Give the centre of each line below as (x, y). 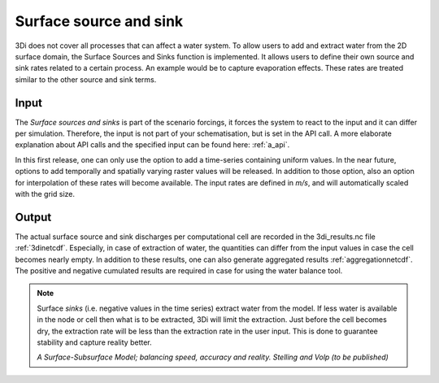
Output (33, 217)
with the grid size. (45, 194)
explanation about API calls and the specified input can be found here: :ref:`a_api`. (152, 145)
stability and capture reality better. (94, 342)
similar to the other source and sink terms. (86, 79)
